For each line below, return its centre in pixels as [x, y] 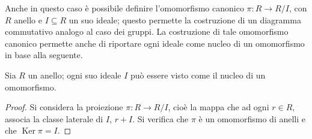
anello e [28, 19]
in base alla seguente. [44, 55]
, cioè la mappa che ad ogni [219, 107]
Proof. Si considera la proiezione [64, 107]
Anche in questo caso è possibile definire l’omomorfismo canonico [124, 8]
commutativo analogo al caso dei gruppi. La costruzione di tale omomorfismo [147, 31]
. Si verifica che [161, 118]
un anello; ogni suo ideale [75, 75]
